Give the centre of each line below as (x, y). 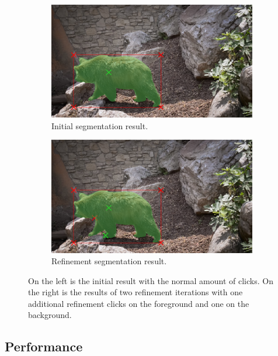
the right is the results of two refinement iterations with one (135, 292)
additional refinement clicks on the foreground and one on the (139, 303)
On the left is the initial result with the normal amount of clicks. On (151, 280)
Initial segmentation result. (100, 125)
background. (50, 315)
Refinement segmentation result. (109, 261)
